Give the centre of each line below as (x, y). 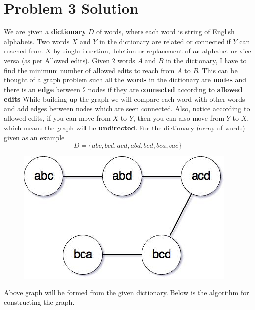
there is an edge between (42, 89)
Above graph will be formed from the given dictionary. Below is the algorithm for (127, 292)
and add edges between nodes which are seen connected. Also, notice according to (127, 108)
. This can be (218, 70)
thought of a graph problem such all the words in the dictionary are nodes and (125, 80)
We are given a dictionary (45, 32)
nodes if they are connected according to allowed (165, 89)
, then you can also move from (179, 118)
